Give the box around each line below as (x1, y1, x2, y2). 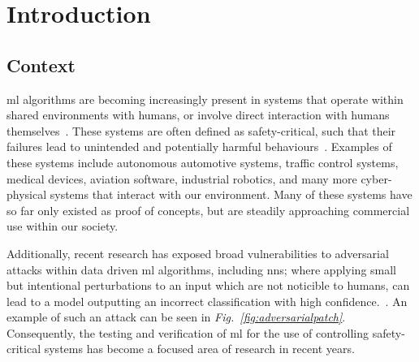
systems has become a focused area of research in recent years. (44, 340, 355, 357)
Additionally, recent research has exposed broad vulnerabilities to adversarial (6, 244, 389, 261)
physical (6, 186, 47, 203)
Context (6, 52, 76, 77)
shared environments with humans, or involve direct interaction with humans (6, 106, 390, 123)
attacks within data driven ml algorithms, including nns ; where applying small (6, 261, 397, 278)
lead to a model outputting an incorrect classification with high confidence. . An (6, 292, 408, 309)
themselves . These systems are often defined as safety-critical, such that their (6, 122, 396, 139)
